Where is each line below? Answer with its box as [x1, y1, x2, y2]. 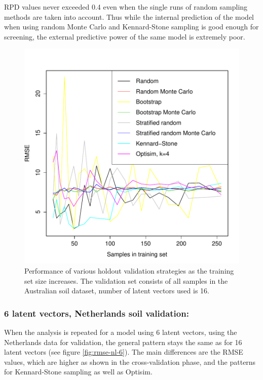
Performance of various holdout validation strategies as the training [24, 265, 234, 276]
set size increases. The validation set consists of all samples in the [24, 275, 228, 286]
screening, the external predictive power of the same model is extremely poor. [4, 31, 245, 42]
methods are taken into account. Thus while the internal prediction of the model [4, 11, 254, 22]
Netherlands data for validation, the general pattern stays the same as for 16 [4, 336, 242, 347]
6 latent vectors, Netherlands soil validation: [4, 307, 189, 319]
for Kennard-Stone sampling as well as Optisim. [4, 366, 153, 377]
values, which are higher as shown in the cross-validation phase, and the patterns [4, 356, 256, 367]
